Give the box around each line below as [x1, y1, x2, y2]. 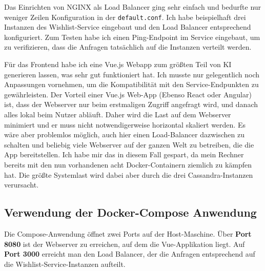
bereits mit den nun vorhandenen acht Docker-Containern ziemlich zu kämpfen [4, 159, 252, 170]
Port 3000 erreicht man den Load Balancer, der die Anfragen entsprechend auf [4, 248, 255, 259]
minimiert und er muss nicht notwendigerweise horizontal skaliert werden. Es [4, 119, 246, 130]
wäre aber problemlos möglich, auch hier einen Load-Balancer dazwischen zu [4, 129, 244, 140]
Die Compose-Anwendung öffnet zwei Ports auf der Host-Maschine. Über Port [4, 228, 252, 239]
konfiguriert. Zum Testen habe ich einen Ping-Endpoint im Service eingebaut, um [4, 31, 260, 42]
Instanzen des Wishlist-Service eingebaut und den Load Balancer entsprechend [4, 22, 251, 32]
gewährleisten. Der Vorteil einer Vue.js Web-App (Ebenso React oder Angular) [4, 89, 252, 99]
